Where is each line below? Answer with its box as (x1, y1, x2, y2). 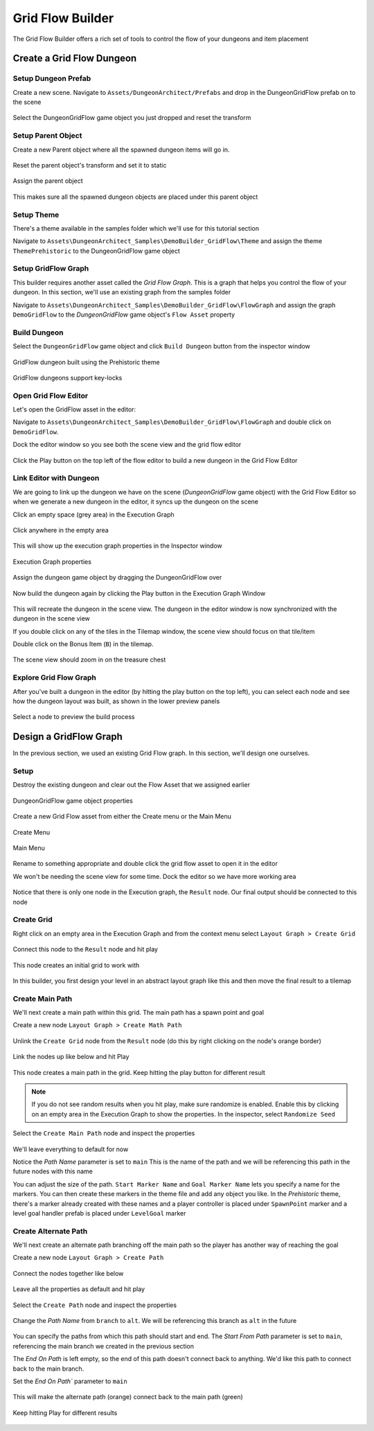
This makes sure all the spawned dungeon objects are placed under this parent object (12, 193, 258, 201)
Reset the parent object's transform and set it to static (12, 161, 167, 170)
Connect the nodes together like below (12, 1269, 124, 1277)
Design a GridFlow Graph (12, 731, 123, 743)
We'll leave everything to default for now (12, 1145, 129, 1153)
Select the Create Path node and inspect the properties (12, 1301, 177, 1309)
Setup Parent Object (12, 131, 82, 141)
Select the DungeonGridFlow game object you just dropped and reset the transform (12, 114, 251, 122)
